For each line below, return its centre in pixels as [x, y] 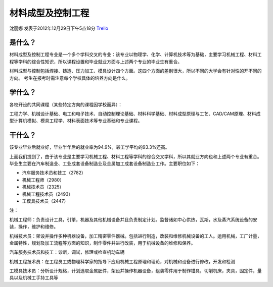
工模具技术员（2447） [45, 201]
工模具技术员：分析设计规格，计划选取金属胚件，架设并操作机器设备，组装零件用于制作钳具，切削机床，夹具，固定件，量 [135, 271]
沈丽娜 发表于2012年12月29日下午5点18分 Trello [59, 28]
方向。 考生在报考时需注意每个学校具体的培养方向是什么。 [70, 78]
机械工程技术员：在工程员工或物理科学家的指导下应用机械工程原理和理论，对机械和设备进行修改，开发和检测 [122, 261]
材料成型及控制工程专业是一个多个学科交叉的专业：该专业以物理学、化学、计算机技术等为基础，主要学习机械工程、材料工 [135, 54]
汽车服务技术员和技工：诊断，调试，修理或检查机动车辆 [67, 252]
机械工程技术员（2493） [48, 194]
